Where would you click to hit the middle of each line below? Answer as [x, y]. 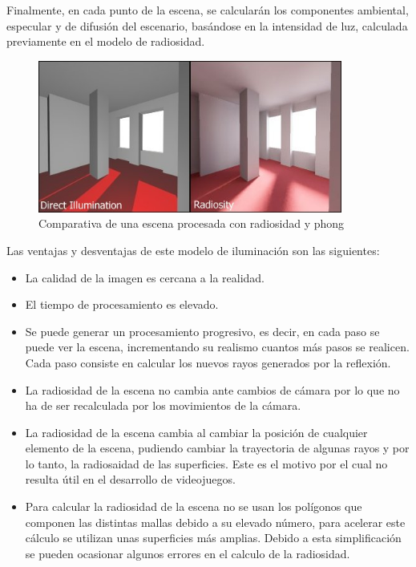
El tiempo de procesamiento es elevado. [122, 304]
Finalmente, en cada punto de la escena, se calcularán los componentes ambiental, [208, 10]
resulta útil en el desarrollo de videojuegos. [130, 479]
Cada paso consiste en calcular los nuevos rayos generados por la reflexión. [208, 362]
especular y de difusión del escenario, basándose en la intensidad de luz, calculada [207, 25]
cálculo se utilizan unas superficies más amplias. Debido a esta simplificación [213, 538]
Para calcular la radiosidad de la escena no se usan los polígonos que [194, 506]
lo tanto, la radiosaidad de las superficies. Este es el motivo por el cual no [206, 463]
